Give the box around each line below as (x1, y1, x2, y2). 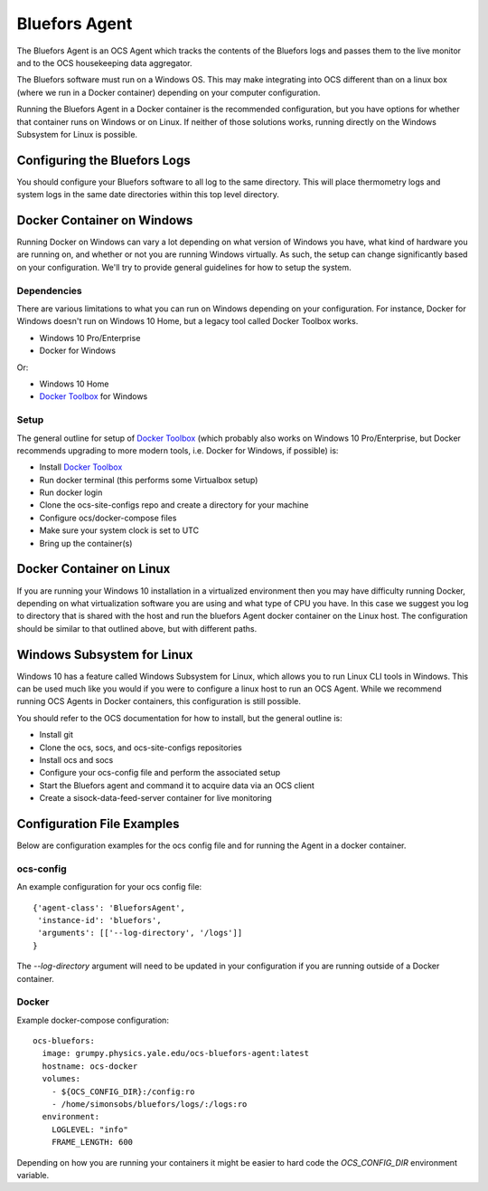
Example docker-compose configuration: (16, 1015, 169, 1025)
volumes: (42, 1073, 81, 1084)
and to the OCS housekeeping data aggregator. (16, 57, 193, 68)
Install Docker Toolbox (39, 462, 123, 472)
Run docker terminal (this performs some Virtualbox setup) (39, 474, 258, 485)
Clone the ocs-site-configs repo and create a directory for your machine (39, 500, 309, 510)
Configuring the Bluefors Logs (16, 152, 192, 167)
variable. (16, 1169, 50, 1180)
